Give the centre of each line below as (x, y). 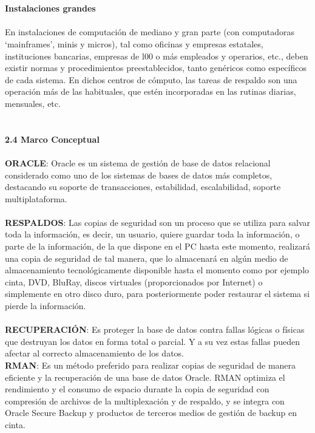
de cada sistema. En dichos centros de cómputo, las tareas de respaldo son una (151, 79)
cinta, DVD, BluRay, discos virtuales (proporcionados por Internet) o (134, 281)
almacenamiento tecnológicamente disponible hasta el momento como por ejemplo (157, 270)
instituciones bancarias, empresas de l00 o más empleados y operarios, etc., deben (157, 56)
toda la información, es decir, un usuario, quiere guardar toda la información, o (152, 234)
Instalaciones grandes (50, 8)
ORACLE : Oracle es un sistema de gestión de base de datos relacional (138, 162)
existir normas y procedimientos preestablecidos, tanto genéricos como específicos (156, 68)
